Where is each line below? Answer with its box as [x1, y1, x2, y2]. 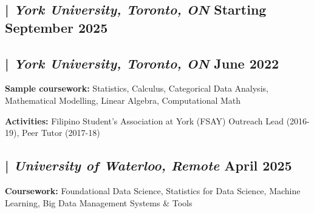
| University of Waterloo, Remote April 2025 [5, 156, 292, 175]
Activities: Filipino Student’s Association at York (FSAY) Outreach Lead [5, 114, 284, 127]
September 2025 [5, 18, 108, 36]
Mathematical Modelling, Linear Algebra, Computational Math [5, 93, 241, 106]
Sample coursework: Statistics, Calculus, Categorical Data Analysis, [5, 82, 268, 95]
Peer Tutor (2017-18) [21, 126, 100, 139]
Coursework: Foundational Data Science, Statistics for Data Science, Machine [5, 184, 301, 197]
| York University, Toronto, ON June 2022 [5, 53, 279, 72]
